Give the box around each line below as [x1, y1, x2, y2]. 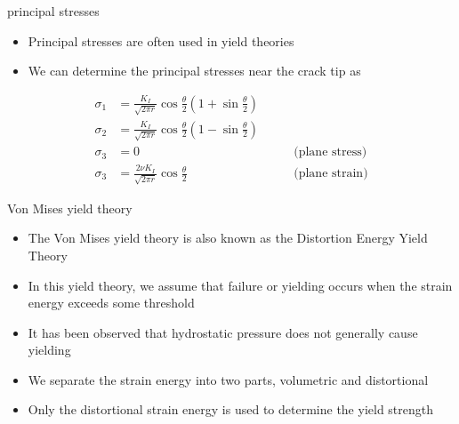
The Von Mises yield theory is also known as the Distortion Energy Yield [28, 228, 428, 247]
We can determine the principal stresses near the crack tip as [28, 61, 361, 80]
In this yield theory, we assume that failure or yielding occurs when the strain [28, 276, 453, 294]
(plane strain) [294, 167, 368, 180]
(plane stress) [294, 146, 367, 159]
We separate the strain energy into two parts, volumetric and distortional [28, 370, 429, 388]
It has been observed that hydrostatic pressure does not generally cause [28, 323, 418, 341]
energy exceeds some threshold [28, 293, 195, 312]
